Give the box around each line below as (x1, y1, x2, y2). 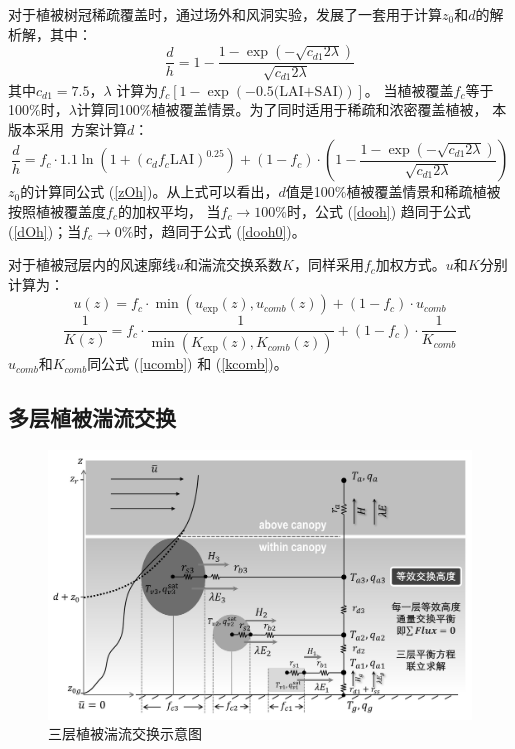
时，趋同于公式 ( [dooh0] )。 (133, 220, 306, 241)
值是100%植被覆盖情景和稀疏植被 (285, 181, 501, 202)
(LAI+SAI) (273, 84, 344, 99)
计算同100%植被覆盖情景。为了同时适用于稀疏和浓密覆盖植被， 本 (76, 99, 507, 120)
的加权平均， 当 (117, 200, 221, 221)
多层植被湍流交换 (8, 402, 176, 433)
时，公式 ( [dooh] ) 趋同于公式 (286, 200, 471, 221)
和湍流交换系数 (184, 254, 283, 275)
